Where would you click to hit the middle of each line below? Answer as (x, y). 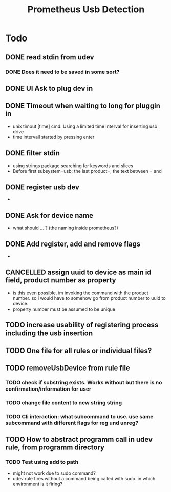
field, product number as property (61, 280)
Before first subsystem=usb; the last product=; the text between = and (87, 171)
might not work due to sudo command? (54, 473)
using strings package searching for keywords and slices (73, 166)
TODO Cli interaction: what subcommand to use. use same (79, 416)
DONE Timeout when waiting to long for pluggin (83, 106)
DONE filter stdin (33, 153)
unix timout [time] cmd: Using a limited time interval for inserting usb (85, 126)
